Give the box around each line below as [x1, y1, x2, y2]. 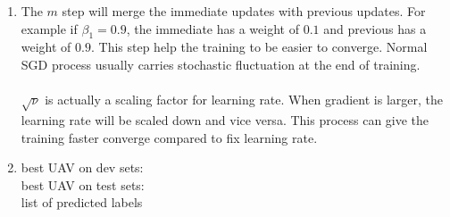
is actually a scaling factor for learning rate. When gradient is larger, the [45, 90, 443, 109]
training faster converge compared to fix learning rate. [21, 128, 318, 146]
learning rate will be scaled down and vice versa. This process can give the [21, 110, 429, 129]
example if [21, 19, 78, 38]
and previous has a [323, 19, 427, 38]
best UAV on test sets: [21, 175, 145, 194]
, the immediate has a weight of [126, 19, 299, 38]
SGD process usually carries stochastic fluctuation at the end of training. [21, 54, 421, 73]
